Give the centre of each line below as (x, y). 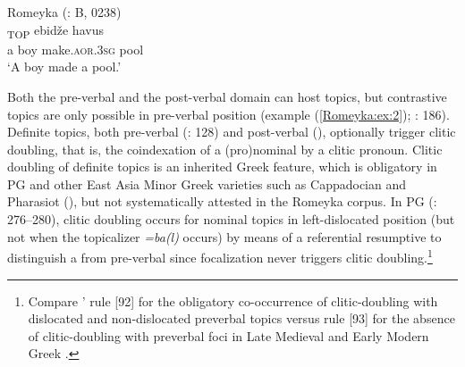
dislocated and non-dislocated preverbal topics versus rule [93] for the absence (241, 318)
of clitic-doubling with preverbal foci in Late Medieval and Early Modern (228, 335)
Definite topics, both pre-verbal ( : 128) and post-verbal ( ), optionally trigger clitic (232, 132)
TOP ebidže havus (55, 30)
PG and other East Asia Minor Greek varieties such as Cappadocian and (207, 183)
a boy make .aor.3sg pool (76, 49)
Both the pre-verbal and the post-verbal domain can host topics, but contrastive (227, 96)
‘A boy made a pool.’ (64, 67)
